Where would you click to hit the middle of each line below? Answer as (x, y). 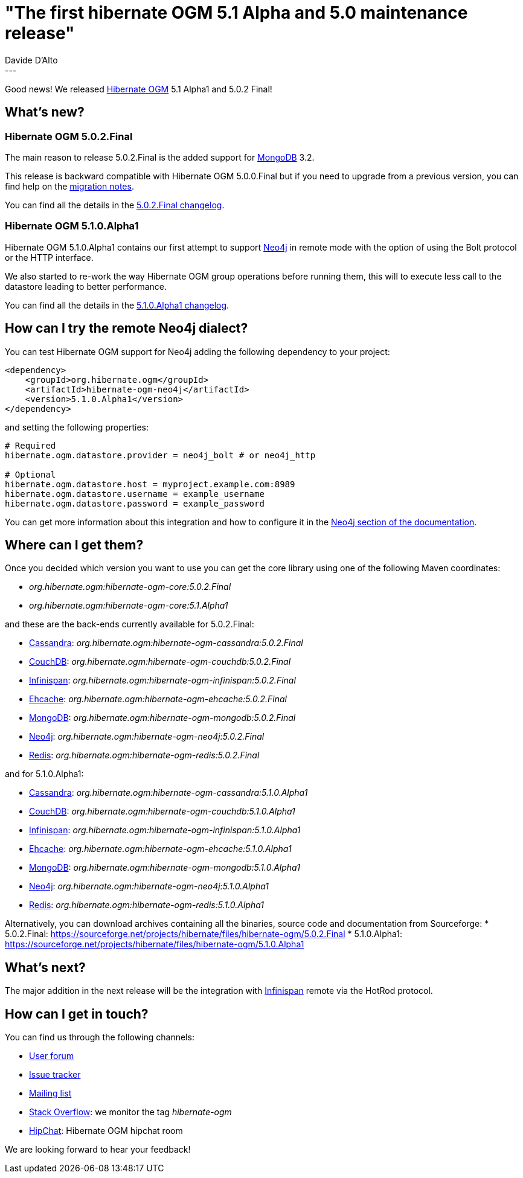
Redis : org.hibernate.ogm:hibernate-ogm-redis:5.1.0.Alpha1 (146, 905)
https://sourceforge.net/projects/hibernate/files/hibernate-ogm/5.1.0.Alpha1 (155, 944)
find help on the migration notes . (69, 186)
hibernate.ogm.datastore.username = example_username (135, 494)
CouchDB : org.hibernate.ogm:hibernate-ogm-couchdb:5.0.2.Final (160, 662)
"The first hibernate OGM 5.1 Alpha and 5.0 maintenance (236, 13)
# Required (30, 445)
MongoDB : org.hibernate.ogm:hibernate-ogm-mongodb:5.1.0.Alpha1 (165, 868)
